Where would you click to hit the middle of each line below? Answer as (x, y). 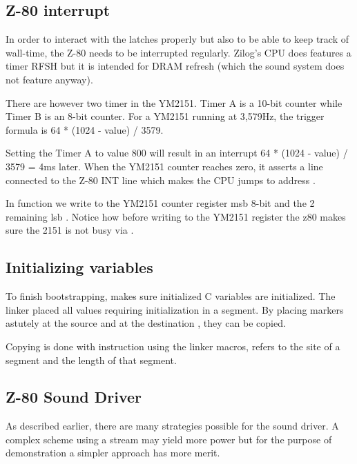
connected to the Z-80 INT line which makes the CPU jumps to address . (161, 180)
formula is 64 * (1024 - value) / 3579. (85, 129)
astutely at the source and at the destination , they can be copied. (146, 323)
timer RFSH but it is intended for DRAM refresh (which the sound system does (175, 66)
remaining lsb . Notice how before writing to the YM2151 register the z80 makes (176, 216)
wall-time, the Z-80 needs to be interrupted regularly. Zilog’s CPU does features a (178, 52)
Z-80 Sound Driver (74, 397)
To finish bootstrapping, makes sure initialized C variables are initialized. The (171, 296)
